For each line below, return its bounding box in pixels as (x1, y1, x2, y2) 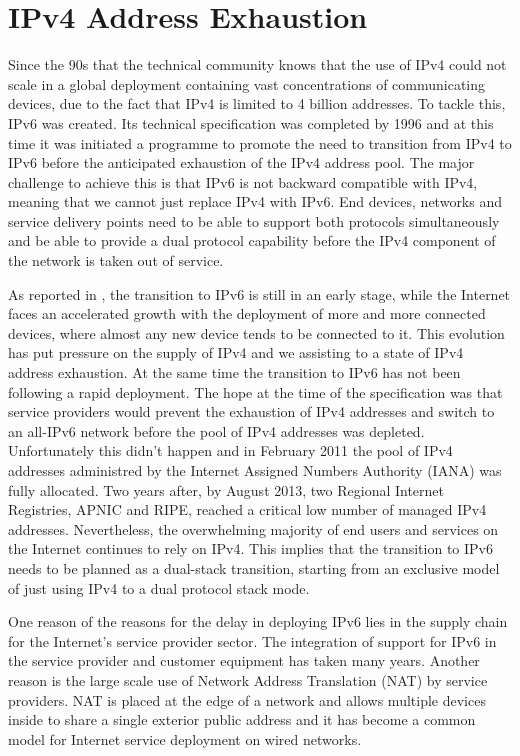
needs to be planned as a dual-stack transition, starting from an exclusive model (8, 557, 500, 578)
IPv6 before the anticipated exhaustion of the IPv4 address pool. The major (8, 152, 475, 173)
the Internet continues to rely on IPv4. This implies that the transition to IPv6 (8, 538, 493, 559)
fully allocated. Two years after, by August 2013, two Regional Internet (8, 479, 445, 500)
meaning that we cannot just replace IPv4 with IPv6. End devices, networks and (8, 191, 503, 212)
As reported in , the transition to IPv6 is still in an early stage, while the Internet (8, 283, 511, 304)
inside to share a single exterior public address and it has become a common (8, 709, 476, 730)
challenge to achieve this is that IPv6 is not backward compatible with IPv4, (8, 171, 478, 192)
